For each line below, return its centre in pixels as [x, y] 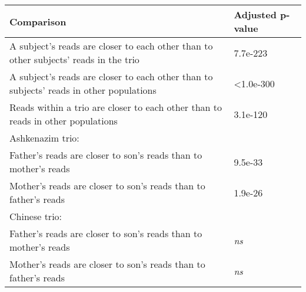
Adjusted [255, 14]
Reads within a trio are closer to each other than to [116, 107]
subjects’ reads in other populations [83, 90]
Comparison [38, 21]
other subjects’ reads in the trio [74, 59]
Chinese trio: [36, 216]
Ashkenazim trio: [44, 138]
